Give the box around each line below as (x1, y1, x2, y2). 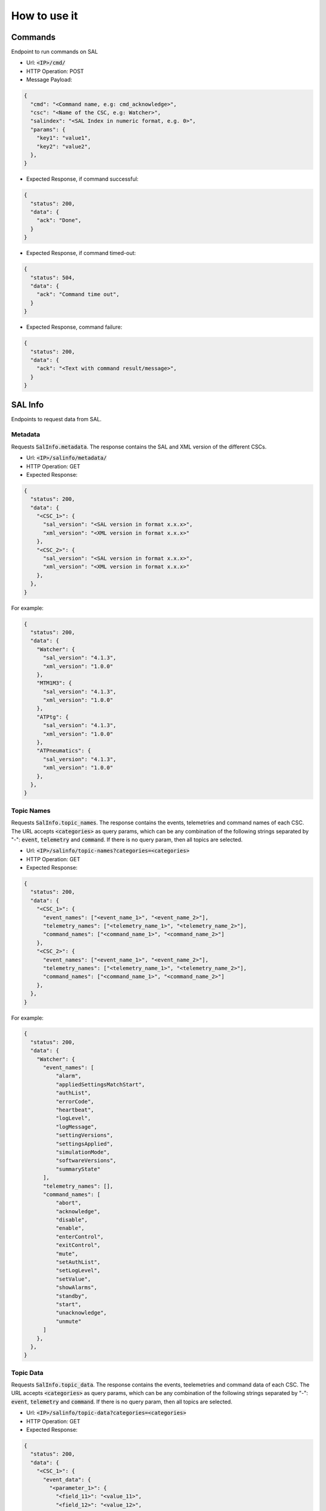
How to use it (11, 9, 78, 22)
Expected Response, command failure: (26, 323, 123, 331)
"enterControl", (55, 1233, 104, 1240)
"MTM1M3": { (36, 680, 72, 687)
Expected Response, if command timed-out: (26, 250, 136, 257)
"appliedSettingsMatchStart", (55, 1081, 145, 1088)
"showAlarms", (55, 1284, 98, 1291)
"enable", (55, 1225, 85, 1232)
